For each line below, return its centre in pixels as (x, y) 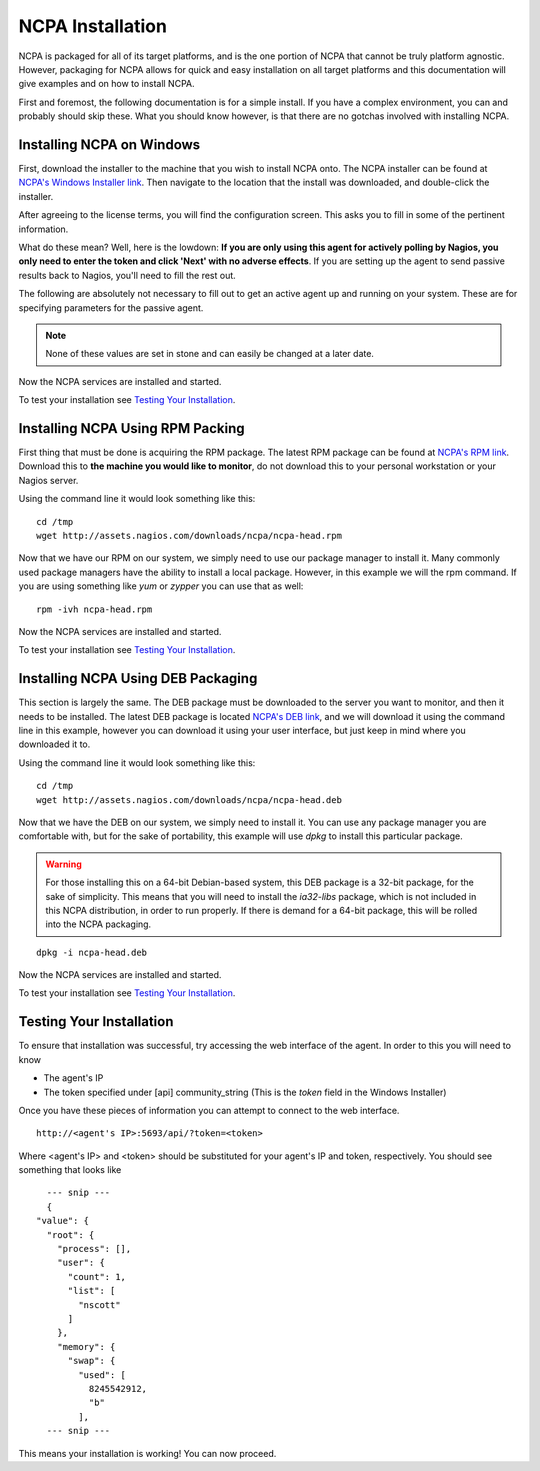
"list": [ (91, 1291)
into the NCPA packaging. (98, 924)
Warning (63, 864)
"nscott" (99, 1304)
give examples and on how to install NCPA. (106, 84)
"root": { (70, 1234)
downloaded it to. (54, 744)
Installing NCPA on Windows (109, 144)
